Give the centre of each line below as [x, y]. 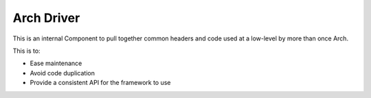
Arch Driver [46, 18]
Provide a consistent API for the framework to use [100, 83]
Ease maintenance [56, 63]
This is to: [26, 51]
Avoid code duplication [63, 73]
